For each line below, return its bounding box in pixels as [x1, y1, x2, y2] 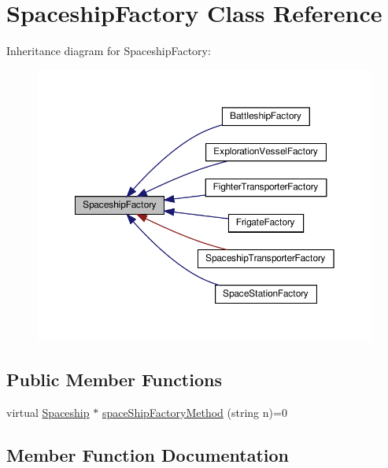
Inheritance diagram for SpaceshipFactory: [6, 42, 211, 59]
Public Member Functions [6, 367, 222, 392]
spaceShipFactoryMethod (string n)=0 [102, 404, 287, 421]
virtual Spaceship [6, 404, 90, 421]
